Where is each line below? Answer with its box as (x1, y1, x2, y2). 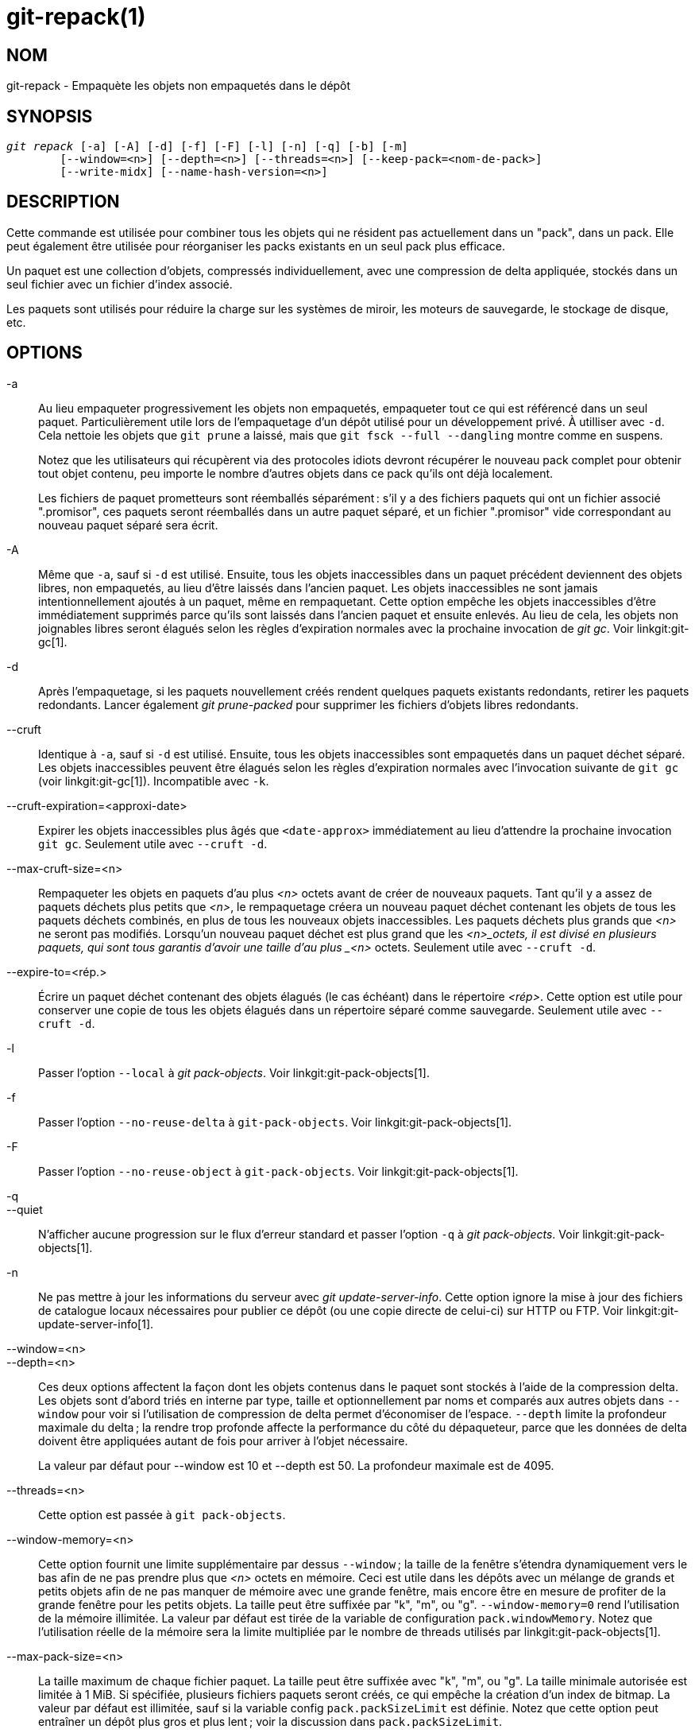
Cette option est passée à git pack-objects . (38, 1507, 286, 1522)
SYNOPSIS (6, 106, 93, 126)
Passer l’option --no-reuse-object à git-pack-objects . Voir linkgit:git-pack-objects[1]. (38, 1164, 519, 1178)
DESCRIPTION (6, 192, 120, 212)
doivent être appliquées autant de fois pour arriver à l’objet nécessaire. (38, 1433, 408, 1448)
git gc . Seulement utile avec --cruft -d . (38, 836, 268, 851)
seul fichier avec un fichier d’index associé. (6, 277, 233, 291)
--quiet (6, 1202, 43, 1216)
